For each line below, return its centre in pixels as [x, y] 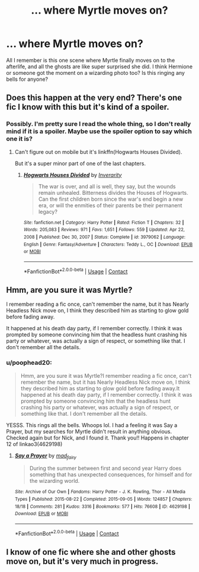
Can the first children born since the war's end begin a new [111, 199]
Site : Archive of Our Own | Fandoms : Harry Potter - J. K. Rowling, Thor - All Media [100, 492]
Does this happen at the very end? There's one [94, 98]
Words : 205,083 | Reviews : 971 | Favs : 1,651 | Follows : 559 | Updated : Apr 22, [104, 230]
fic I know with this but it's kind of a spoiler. [88, 107]
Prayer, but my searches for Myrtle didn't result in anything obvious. [89, 431]
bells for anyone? [27, 79]
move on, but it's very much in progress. [82, 562]
